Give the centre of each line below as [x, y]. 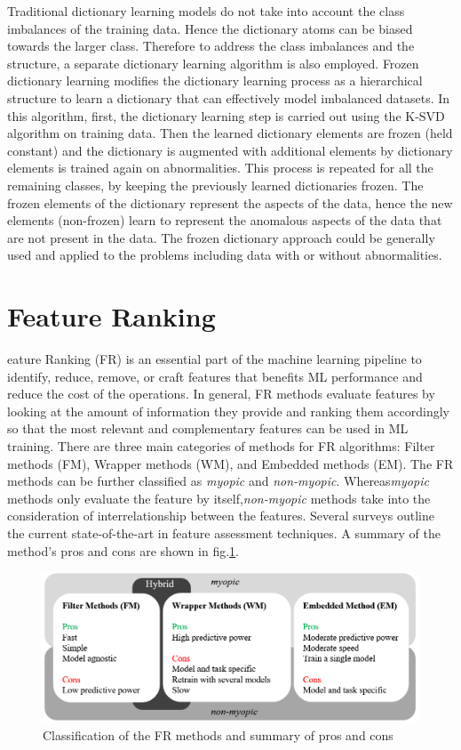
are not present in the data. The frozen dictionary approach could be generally [221, 237]
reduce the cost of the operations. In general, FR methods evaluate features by [221, 394]
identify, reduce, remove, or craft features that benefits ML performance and [215, 376]
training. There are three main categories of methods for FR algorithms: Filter [221, 446]
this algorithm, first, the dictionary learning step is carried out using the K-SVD [226, 115]
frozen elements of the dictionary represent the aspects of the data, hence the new [230, 202]
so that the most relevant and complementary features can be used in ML [208, 428]
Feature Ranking [111, 316]
